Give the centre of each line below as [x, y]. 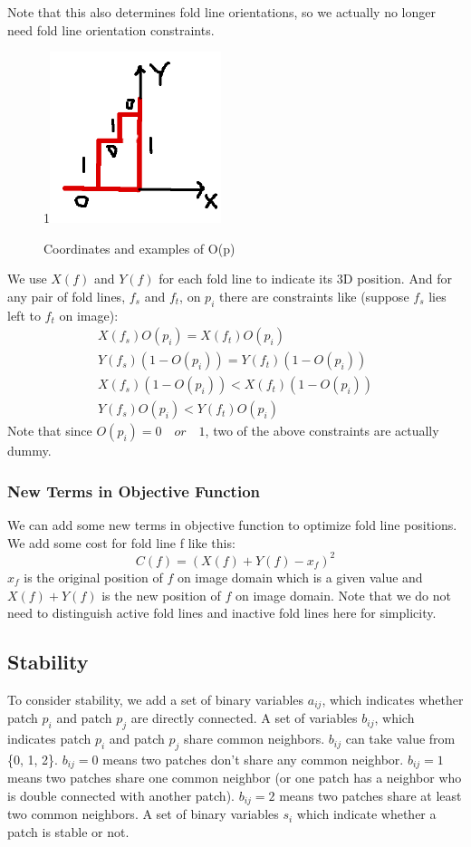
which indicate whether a [366, 814]
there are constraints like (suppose [314, 296]
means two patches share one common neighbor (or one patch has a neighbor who [235, 778]
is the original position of [93, 577]
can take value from [400, 739]
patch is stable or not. [68, 832]
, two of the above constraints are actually [322, 431]
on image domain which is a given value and [300, 577]
